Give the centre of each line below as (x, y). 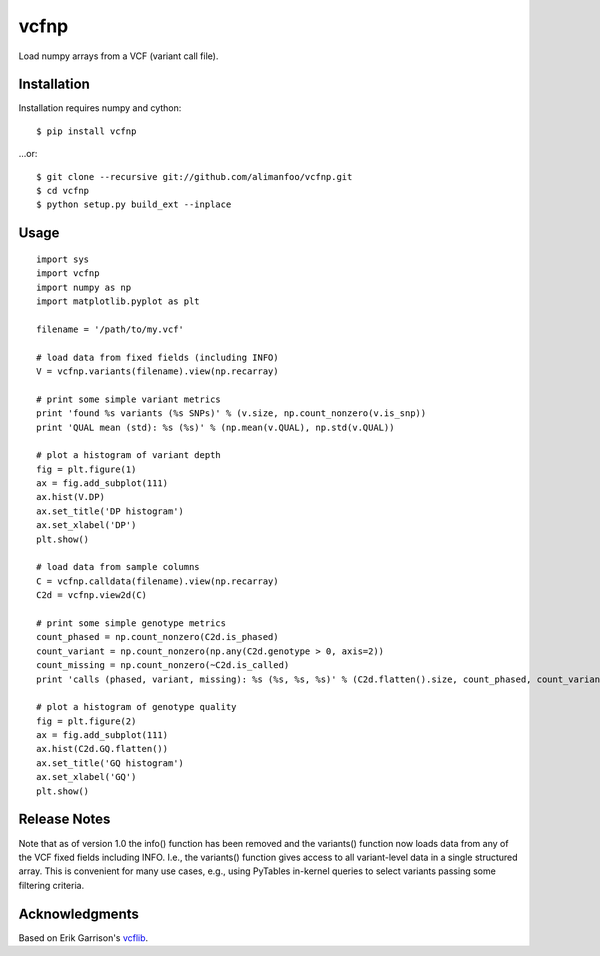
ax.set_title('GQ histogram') (110, 763)
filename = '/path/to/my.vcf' (110, 329)
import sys (63, 259)
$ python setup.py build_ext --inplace (134, 204)
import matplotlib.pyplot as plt (118, 301)
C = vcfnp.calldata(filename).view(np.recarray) (157, 581)
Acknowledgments (79, 913)
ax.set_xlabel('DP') (86, 525)
